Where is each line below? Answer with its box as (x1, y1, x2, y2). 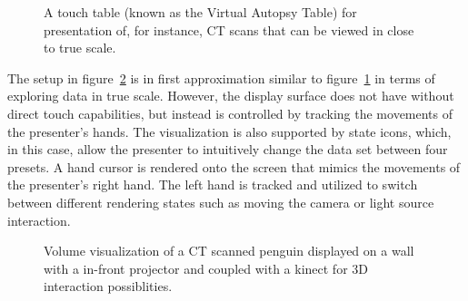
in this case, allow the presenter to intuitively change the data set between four (7, 140, 448, 159)
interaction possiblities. (44, 277, 173, 296)
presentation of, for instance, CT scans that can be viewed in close (44, 20, 414, 39)
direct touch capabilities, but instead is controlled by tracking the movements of (7, 103, 453, 122)
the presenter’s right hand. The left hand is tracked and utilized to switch (7, 175, 418, 194)
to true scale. (44, 38, 116, 57)
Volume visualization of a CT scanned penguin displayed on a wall (44, 241, 414, 260)
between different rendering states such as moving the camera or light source (7, 192, 434, 211)
